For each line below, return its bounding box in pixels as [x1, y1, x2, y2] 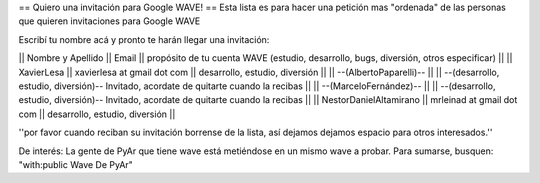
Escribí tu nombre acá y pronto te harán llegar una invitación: [18, 33, 270, 45]
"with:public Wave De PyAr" [18, 158, 134, 170]
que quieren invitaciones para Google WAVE [18, 15, 201, 27]
